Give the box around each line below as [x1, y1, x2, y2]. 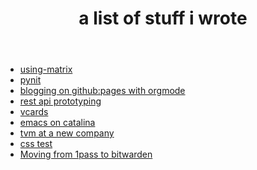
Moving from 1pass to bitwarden [19, 148, 153, 161]
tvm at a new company [19, 127, 115, 139]
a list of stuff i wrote [78, 7, 248, 30]
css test [19, 138, 53, 150]
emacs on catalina [19, 117, 96, 129]
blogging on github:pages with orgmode [19, 85, 186, 97]
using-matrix [19, 63, 73, 76]
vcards [19, 106, 49, 118]
